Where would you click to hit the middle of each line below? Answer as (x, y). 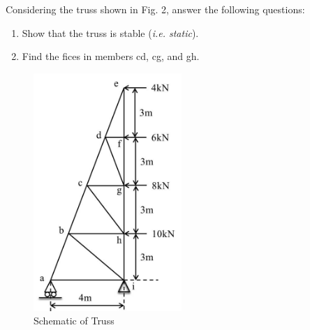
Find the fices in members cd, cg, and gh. (111, 56)
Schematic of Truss (74, 321)
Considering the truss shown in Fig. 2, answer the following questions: (155, 9)
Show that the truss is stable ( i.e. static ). (110, 32)
